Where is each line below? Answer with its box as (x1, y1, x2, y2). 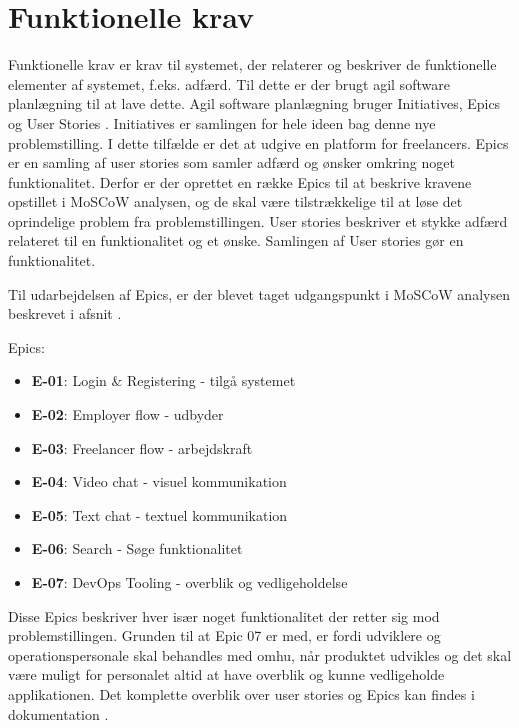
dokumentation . (8, 703, 109, 724)
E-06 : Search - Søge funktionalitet (31, 538, 243, 559)
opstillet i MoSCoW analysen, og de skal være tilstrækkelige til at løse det (8, 191, 463, 212)
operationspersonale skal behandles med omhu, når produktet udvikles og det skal (8, 644, 512, 665)
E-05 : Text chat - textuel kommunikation (31, 504, 288, 525)
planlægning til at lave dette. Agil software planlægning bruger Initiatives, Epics (8, 93, 501, 114)
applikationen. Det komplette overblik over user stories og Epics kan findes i (8, 683, 475, 704)
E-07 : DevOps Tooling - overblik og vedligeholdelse (31, 572, 348, 592)
